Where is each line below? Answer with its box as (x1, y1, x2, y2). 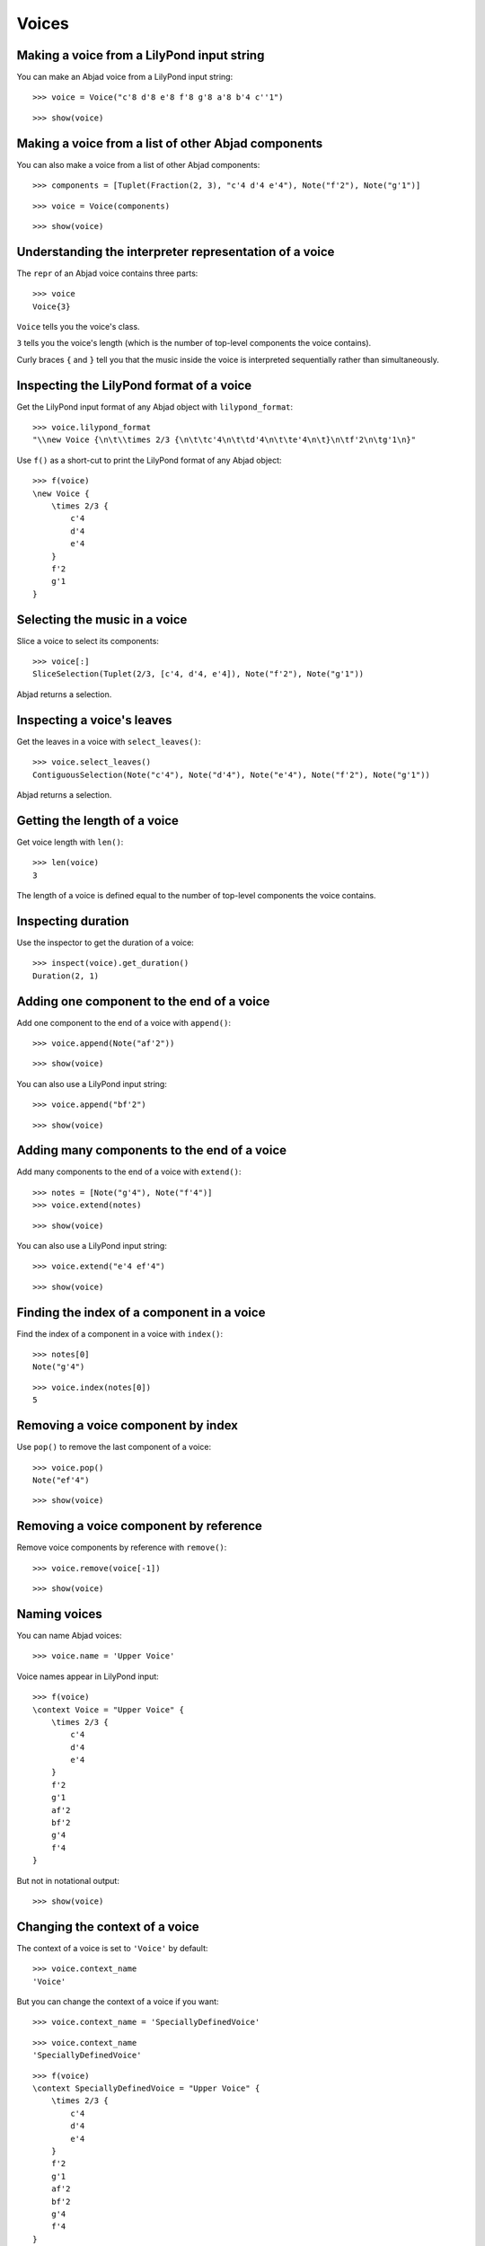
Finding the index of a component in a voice (16, 1304, 266, 1320)
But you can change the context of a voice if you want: (16, 1996, 219, 2007)
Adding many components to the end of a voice (16, 1143, 287, 1158)
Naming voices (16, 1606, 102, 1622)
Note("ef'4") (32, 1474, 90, 1485)
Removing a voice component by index (16, 1418, 238, 1433)
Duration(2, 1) (32, 970, 100, 981)
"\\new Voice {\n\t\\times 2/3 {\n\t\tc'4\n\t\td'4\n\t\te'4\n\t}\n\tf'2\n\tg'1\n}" (32, 435, 417, 445)
